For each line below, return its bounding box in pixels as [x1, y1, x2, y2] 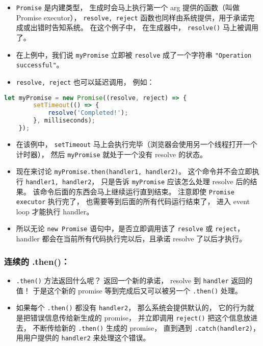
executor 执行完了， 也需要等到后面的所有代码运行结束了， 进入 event [16, 196, 250, 207]
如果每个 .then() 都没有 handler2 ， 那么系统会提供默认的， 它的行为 [16, 302, 247, 313]
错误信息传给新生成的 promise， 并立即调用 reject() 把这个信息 [30, 312, 244, 323]
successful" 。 [16, 59, 64, 70]
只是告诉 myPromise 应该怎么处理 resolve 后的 [100, 176, 250, 186]
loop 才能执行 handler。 [16, 206, 94, 216]
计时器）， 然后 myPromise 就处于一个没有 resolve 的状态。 [16, 149, 207, 159]
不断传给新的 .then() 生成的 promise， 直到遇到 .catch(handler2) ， [33, 322, 260, 333]
